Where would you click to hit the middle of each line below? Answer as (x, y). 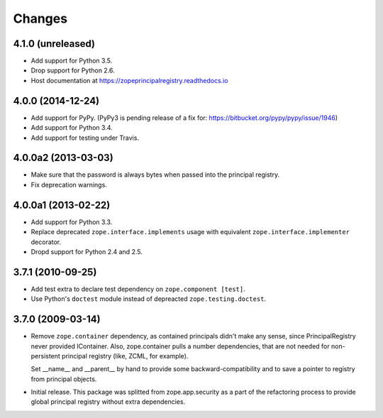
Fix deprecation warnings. (69, 185)
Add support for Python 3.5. (72, 61)
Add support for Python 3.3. (72, 222)
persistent (45, 356)
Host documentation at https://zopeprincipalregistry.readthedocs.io (129, 80)
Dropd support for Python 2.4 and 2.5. (87, 251)
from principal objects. (64, 379)
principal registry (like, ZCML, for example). (125, 356)
